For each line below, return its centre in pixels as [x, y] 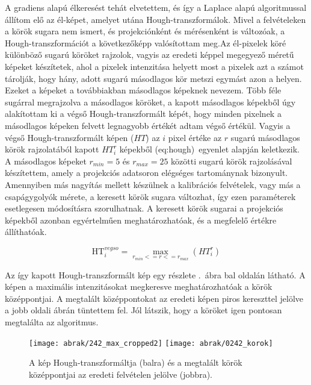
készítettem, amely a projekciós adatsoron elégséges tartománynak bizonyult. [146, 173]
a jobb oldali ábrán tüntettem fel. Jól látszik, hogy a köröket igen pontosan [143, 310]
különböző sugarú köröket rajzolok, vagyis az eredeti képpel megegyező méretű [149, 55]
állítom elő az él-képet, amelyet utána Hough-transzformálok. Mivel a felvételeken [155, 19]
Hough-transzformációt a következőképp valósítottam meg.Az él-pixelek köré [146, 42]
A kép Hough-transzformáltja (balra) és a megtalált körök [136, 362]
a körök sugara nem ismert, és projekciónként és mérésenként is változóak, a [145, 31]
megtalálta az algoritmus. [52, 321]
